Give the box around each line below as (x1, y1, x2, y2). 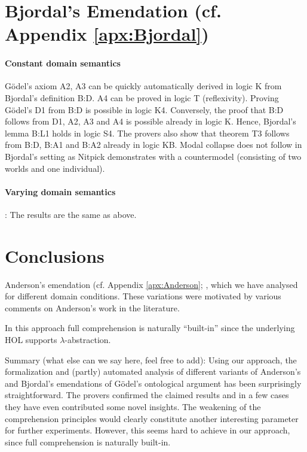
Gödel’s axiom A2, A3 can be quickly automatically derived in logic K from (5, 80, 282, 92)
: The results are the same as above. (5, 208, 137, 220)
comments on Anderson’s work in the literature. (5, 301, 180, 314)
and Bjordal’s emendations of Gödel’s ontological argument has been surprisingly (5, 377, 302, 389)
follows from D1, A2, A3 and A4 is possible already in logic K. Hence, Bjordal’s (5, 115, 296, 128)
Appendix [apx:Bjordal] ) (5, 22, 209, 46)
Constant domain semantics (5, 57, 121, 69)
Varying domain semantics (5, 185, 116, 198)
